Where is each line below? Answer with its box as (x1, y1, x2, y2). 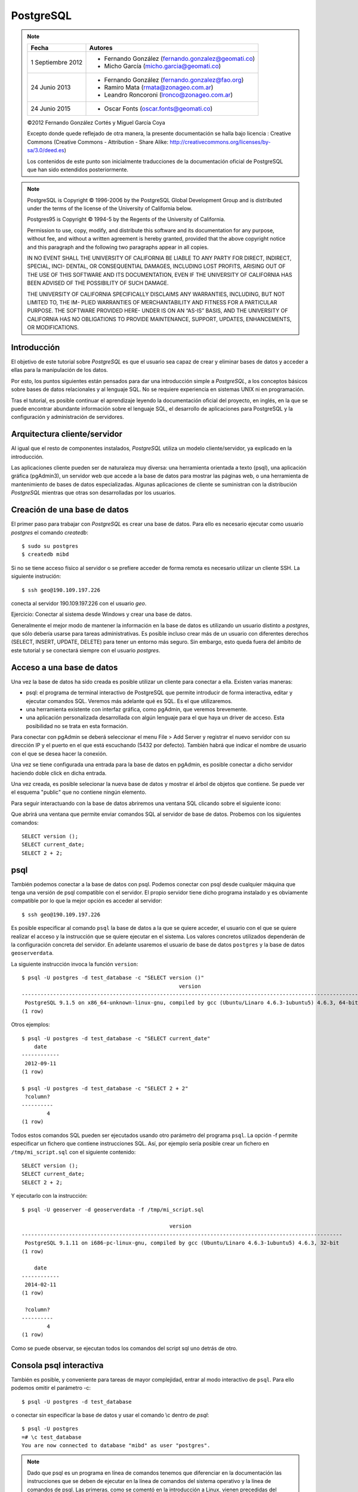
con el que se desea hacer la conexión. (11, 750, 107, 757)
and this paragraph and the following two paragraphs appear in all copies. (27, 243, 209, 251)
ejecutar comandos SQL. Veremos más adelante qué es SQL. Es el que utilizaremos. (26, 697, 233, 704)
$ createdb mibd (21, 551, 69, 558)
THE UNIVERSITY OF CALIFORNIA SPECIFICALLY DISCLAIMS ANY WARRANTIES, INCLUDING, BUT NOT (27, 290, 285, 298)
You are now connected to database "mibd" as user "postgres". (21, 1442, 211, 1449)
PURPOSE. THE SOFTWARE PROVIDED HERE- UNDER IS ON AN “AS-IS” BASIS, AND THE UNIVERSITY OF (27, 307, 288, 315)
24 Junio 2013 (30, 83, 71, 91)
